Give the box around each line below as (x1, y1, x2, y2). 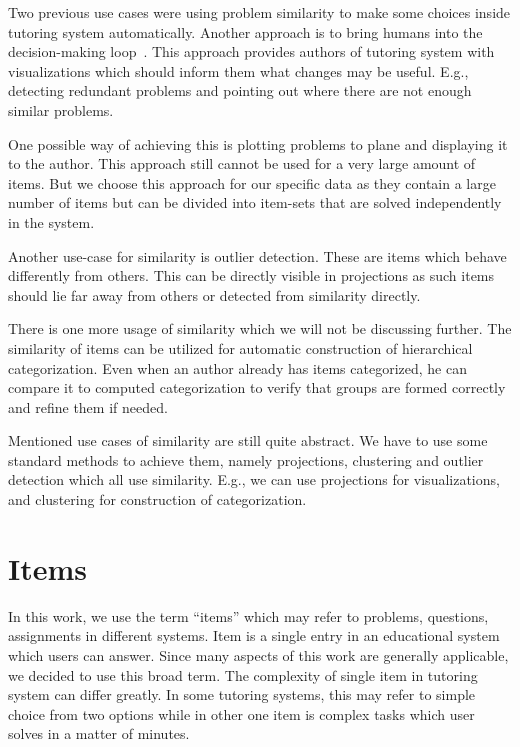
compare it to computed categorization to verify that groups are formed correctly (8, 377, 506, 398)
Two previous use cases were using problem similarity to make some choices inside (8, 2, 511, 22)
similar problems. (8, 99, 114, 120)
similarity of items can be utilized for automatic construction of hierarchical (8, 337, 473, 358)
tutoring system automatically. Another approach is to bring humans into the (8, 21, 483, 42)
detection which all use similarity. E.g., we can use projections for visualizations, (8, 469, 500, 490)
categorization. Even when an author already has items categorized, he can (8, 357, 467, 378)
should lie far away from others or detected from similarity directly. (8, 284, 421, 305)
